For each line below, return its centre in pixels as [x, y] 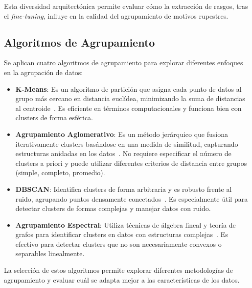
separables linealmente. [50, 253]
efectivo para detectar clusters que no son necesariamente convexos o [118, 244]
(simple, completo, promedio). [60, 172]
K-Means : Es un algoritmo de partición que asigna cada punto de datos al [128, 89]
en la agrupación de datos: [44, 72]
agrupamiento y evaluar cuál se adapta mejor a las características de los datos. [122, 279]
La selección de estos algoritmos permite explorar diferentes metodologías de [118, 270]
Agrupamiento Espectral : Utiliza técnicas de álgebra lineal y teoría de [126, 224]
